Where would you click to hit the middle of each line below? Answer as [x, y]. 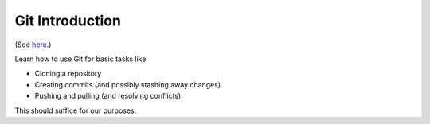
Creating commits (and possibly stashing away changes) [128, 84]
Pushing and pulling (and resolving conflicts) [108, 96]
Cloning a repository [68, 74]
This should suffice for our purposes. [76, 110]
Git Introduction [68, 21]
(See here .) [33, 45]
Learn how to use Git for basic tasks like [80, 59]
